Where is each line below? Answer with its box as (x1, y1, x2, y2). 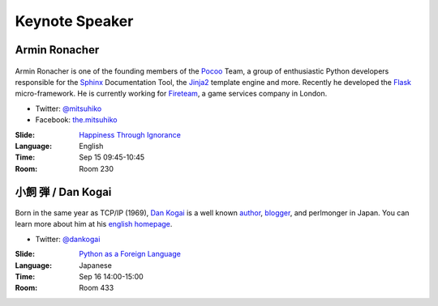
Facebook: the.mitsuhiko (35, 115, 118, 125)
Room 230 (79, 164, 114, 173)
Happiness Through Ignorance (79, 130, 182, 139)
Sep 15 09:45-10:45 (79, 152, 145, 162)
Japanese (79, 260, 113, 270)
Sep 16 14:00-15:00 (79, 272, 144, 282)
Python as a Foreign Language (79, 249, 182, 259)
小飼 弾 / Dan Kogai (15, 185, 112, 198)
